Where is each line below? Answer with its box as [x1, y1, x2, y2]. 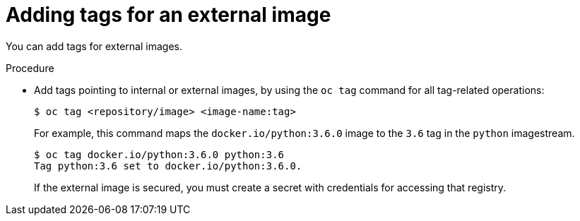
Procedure [6, 61, 54, 74]
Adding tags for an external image [6, 3, 331, 27]
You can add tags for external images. [6, 40, 182, 52]
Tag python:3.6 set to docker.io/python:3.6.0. [34, 160, 302, 172]
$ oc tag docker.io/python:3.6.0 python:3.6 [34, 148, 285, 160]
